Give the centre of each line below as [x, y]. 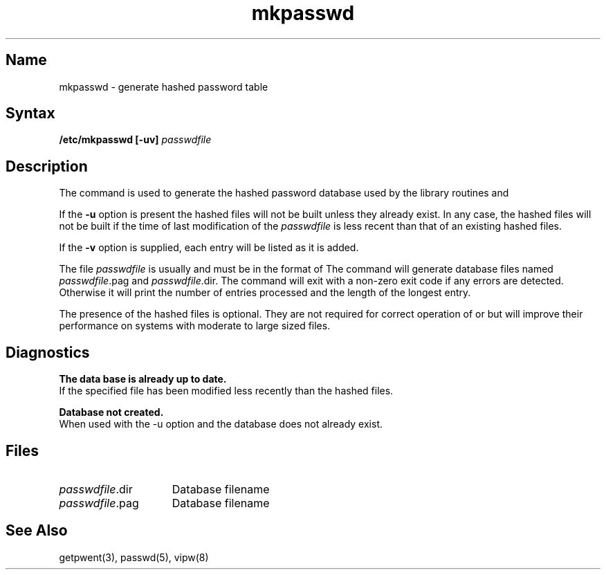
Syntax [30, 113]
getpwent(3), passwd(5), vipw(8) [134, 557]
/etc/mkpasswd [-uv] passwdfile [135, 140]
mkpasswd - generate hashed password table [164, 86]
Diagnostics [48, 352]
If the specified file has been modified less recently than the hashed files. [226, 391]
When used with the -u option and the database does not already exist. [221, 424]
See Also [37, 531]
